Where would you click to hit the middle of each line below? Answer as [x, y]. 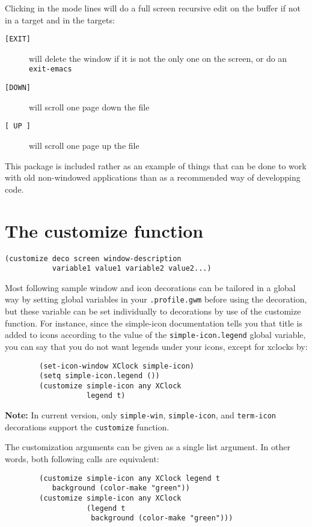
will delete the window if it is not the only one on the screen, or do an [158, 58]
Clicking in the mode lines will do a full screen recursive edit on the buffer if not [153, 8]
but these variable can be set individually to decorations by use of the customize [153, 311]
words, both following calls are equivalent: [82, 459]
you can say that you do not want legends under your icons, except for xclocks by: [156, 346]
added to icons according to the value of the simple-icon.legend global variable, [155, 335]
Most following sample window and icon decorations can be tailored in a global [150, 287]
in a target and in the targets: [60, 20]
